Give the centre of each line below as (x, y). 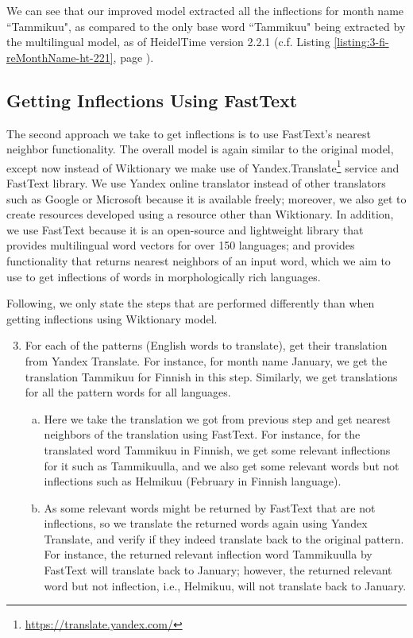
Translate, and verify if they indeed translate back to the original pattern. (224, 538)
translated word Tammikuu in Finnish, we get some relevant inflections (217, 449)
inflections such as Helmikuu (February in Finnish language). (193, 481)
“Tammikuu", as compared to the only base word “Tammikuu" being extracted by (206, 26)
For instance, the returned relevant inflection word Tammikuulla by (208, 554)
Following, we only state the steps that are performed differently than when (191, 303)
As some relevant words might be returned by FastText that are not (210, 507)
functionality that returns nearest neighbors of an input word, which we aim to (199, 260)
